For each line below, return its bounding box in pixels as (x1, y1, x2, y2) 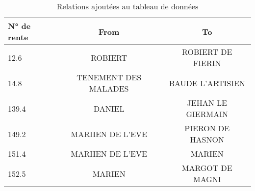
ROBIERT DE (182, 46, 232, 57)
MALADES (89, 83, 129, 94)
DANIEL (93, 102, 125, 114)
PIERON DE (184, 122, 230, 134)
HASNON (190, 134, 224, 145)
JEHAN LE (187, 97, 227, 108)
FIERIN (193, 57, 221, 69)
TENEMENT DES (76, 72, 142, 83)
